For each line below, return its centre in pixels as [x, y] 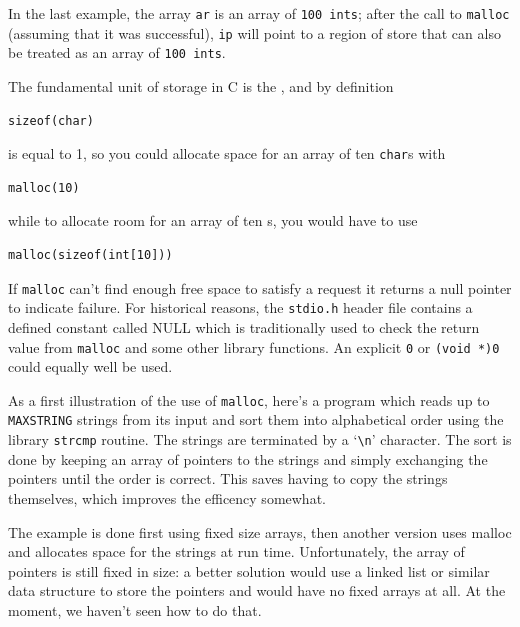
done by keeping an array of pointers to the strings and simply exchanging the [248, 458]
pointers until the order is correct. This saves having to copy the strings [228, 478]
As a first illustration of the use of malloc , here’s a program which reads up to [249, 399]
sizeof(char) [51, 120]
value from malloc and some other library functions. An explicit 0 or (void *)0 [254, 346]
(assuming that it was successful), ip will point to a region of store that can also [254, 32]
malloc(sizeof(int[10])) [90, 255]
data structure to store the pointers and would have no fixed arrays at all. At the [257, 590]
